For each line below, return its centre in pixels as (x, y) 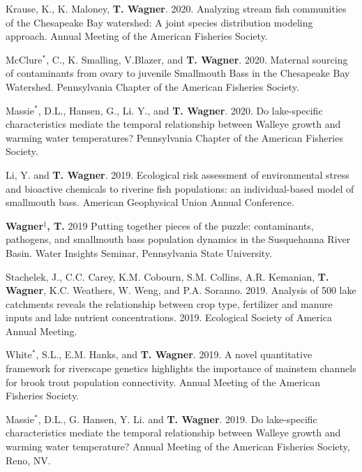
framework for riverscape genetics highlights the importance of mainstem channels (181, 368)
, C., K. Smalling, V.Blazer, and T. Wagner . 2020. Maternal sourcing (197, 59)
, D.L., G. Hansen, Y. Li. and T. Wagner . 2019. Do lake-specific (178, 419)
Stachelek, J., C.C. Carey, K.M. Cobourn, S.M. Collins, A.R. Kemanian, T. (167, 276)
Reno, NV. (28, 460)
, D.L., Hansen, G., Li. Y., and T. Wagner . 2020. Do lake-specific (180, 110)
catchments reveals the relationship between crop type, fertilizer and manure (169, 303)
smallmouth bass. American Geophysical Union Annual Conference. (150, 202)
